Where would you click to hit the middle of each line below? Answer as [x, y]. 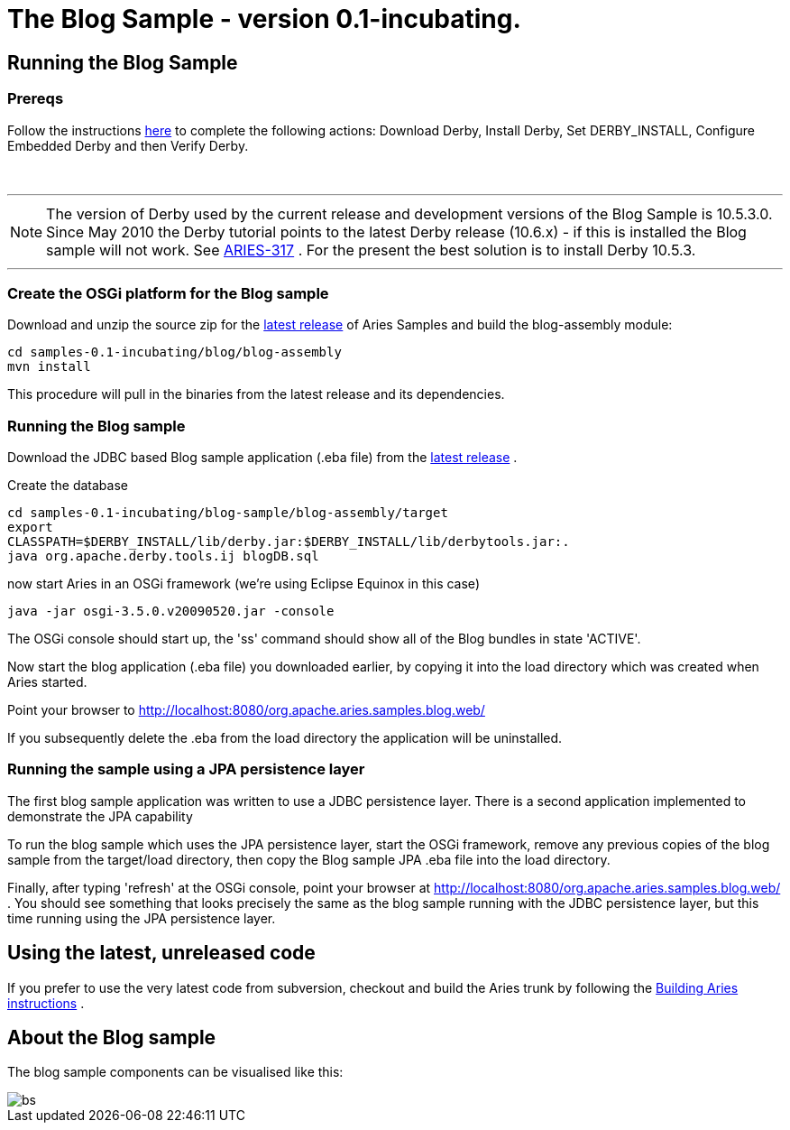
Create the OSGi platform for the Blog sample [168, 293]
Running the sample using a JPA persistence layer [186, 769]
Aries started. [47, 682]
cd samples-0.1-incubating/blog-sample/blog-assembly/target [228, 513]
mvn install [49, 367]
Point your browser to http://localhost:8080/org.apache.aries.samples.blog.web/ [246, 710]
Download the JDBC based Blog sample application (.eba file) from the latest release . [262, 458]
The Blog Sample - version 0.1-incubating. [264, 19]
